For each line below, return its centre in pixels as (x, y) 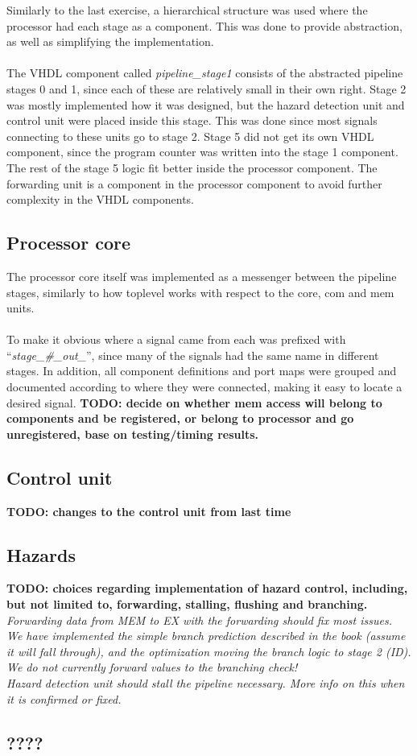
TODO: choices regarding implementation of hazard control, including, (207, 588)
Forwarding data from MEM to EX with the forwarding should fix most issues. (199, 620)
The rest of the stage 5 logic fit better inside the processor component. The (192, 167)
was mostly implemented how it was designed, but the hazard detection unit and (206, 104)
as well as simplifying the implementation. (110, 41)
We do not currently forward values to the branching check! (152, 667)
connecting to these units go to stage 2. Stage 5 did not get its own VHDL (190, 136)
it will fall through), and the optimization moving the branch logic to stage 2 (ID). (209, 651)
